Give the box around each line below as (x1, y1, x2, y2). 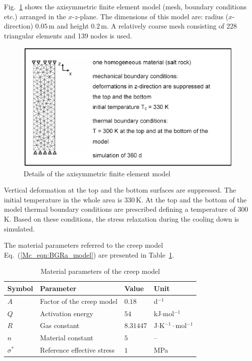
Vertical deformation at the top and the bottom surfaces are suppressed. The (4, 185, 236, 195)
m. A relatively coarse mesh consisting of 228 (101, 21, 237, 31)
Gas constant (40, 320, 80, 330)
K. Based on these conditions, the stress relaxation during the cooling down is (4, 213, 239, 224)
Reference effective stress (40, 345, 115, 355)
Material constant (40, 332, 94, 343)
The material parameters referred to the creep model (4, 240, 163, 250)
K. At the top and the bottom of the (136, 194, 247, 204)
